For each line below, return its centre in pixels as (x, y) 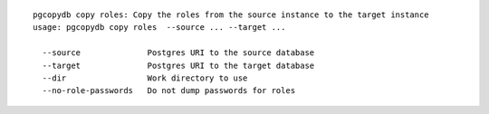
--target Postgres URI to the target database (178, 65)
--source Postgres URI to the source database (178, 53)
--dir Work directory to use (145, 78)
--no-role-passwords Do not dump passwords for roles (169, 91)
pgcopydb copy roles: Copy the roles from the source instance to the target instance (231, 15)
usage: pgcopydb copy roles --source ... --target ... (159, 28)
